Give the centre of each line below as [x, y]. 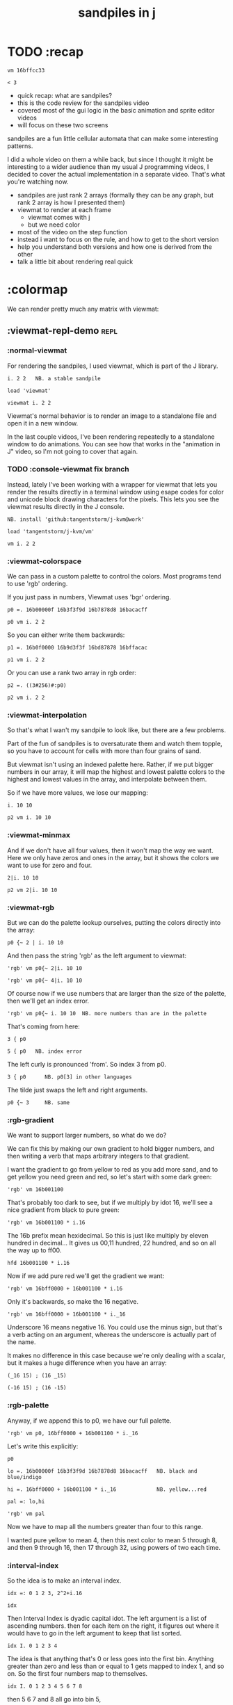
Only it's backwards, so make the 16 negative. [73, 1302]
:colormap [38, 290]
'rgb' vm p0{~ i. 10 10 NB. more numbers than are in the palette [107, 1014]
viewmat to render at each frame [64, 209]
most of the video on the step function [72, 232]
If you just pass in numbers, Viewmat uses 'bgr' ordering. [89, 597]
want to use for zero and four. [50, 865]
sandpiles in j [117, 13]
